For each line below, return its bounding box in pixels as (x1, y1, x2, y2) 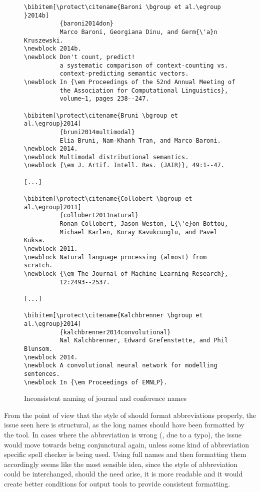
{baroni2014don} (59, 20, 113, 28)
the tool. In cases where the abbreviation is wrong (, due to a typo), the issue (4, 429, 241, 439)
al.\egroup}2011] (24, 203, 81, 211)
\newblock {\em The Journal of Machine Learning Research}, (24, 270, 228, 277)
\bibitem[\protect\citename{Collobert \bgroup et (24, 195, 192, 203)
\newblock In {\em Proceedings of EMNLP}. (24, 378, 167, 386)
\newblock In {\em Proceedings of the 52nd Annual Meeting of (24, 78, 235, 86)
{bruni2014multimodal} (59, 128, 135, 136)
